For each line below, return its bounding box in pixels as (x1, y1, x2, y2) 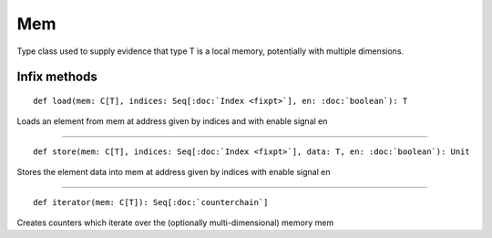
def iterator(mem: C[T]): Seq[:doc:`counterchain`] (33, 197, 269, 207)
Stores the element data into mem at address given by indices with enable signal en (16, 167, 331, 178)
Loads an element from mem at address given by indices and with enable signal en (16, 116, 328, 127)
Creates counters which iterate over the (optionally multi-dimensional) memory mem (16, 217, 334, 228)
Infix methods (16, 69, 97, 85)
